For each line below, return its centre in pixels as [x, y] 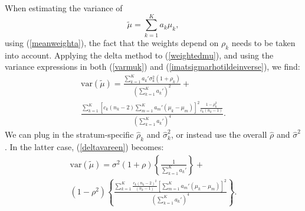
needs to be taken [263, 42]
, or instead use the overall [219, 134]
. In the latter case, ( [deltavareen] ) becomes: [84, 147]
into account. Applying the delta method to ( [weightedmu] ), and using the [139, 55]
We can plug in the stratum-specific [69, 134]
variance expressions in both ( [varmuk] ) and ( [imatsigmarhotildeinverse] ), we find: [152, 66]
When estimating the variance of [64, 8]
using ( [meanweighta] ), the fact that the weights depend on [112, 42]
